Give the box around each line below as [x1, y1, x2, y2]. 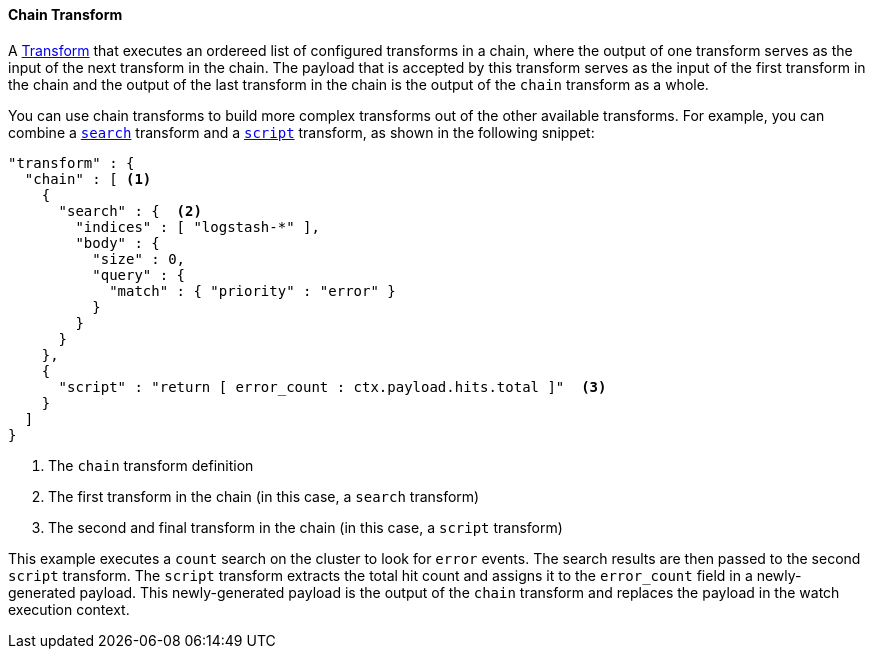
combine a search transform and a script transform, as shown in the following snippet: [8, 123, 595, 141]
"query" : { [92, 266, 186, 283]
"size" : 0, [92, 250, 186, 267]
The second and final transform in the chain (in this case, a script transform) [48, 518, 563, 536]
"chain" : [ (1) [24, 170, 152, 187]
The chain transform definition [48, 456, 254, 474]
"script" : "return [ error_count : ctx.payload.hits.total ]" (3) [58, 378, 607, 395]
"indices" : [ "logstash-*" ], [75, 218, 320, 235]
